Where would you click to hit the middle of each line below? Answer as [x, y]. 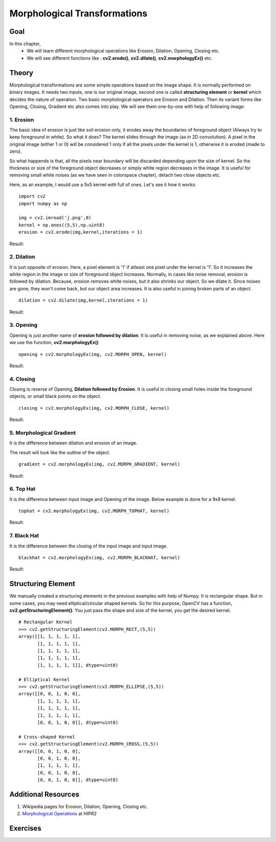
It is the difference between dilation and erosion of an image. [73, 443]
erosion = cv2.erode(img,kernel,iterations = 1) [80, 232]
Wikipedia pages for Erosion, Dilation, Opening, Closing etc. [85, 806]
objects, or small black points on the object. [55, 396]
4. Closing [22, 379]
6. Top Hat [22, 489]
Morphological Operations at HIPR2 [60, 814]
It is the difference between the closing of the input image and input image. [89, 546]
